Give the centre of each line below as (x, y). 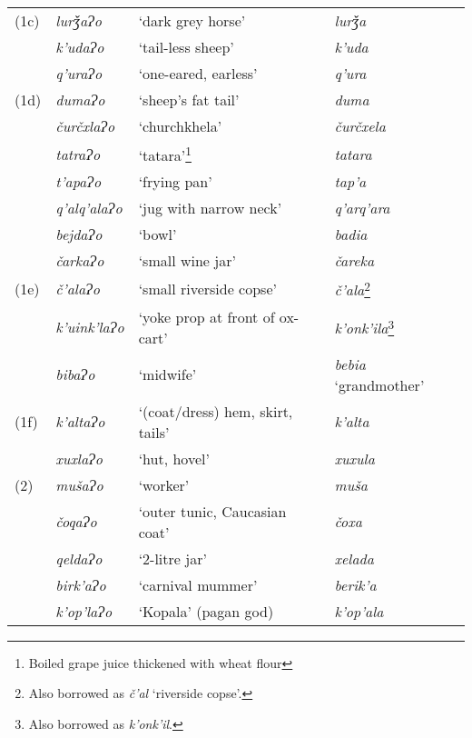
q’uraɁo (79, 73)
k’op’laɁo (84, 611)
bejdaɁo (79, 234)
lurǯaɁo (79, 20)
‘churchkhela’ (180, 126)
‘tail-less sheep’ (186, 47)
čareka (354, 261)
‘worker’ (164, 484)
